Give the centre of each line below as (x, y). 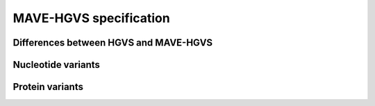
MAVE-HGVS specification (91, 18)
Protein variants (48, 87)
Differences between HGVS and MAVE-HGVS (113, 43)
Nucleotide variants (57, 65)
